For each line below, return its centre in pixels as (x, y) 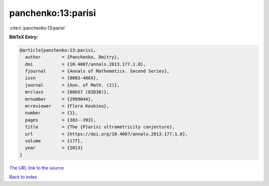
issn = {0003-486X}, (62, 78)
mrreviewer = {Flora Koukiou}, (67, 106)
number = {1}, (52, 113)
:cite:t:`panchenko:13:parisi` (38, 28)
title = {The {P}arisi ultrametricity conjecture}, (100, 127)
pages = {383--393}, (61, 120)
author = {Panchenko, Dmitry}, (72, 57)
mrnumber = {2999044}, (59, 99)
